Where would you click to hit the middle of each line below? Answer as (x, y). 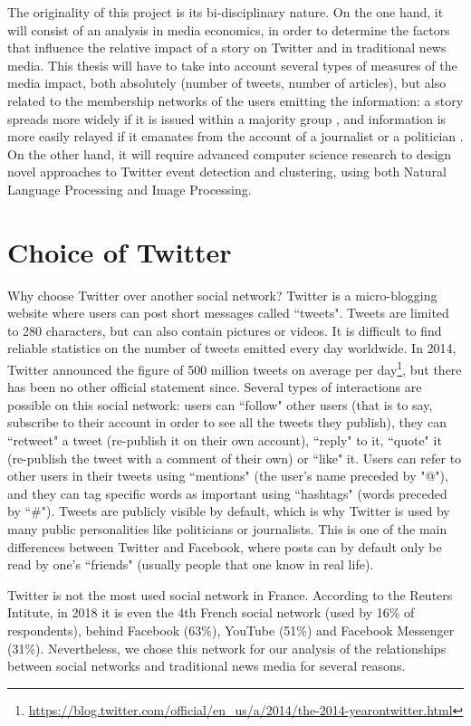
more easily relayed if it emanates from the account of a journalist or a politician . (235, 136)
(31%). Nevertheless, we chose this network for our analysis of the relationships (227, 648)
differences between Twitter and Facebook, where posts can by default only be (225, 546)
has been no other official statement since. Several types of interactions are (215, 387)
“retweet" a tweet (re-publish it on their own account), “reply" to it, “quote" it (225, 440)
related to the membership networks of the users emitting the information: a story (235, 100)
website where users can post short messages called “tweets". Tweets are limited (228, 313)
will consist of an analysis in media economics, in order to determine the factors (229, 29)
